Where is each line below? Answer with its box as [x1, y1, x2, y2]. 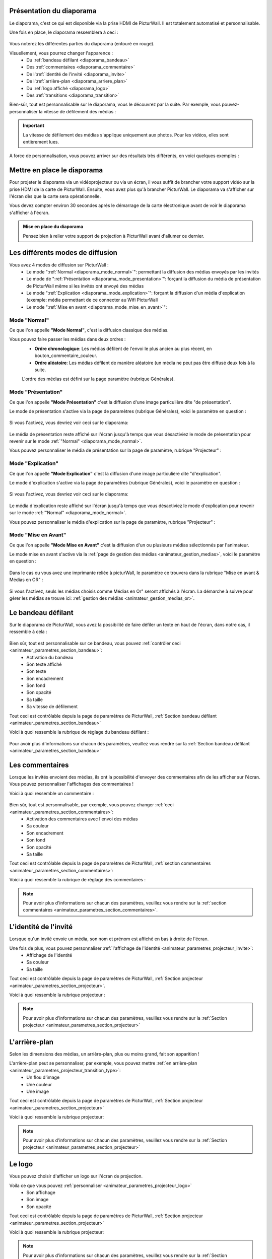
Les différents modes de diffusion [9, 248, 118, 257]
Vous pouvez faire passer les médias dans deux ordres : [9, 336, 126, 342]
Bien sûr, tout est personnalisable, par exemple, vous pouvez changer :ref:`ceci [9, 802, 174, 808]
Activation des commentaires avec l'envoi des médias [26, 816, 138, 822]
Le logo [9, 1160, 33, 1168]
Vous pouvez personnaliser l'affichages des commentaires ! [9, 781, 133, 787]
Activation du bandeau [26, 654, 74, 660]
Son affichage [26, 1190, 55, 1196]
